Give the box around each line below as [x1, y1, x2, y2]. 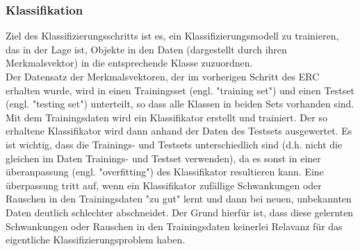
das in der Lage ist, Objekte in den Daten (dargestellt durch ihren [6, 42, 287, 56]
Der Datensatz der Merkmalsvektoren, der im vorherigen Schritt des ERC [6, 69, 320, 83]
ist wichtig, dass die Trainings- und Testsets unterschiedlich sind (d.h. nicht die [6, 137, 343, 151]
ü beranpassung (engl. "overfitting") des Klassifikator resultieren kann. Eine [6, 164, 324, 179]
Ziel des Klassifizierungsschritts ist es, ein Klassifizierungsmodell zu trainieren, [6, 28, 339, 43]
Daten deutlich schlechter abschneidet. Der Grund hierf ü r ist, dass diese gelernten [6, 205, 354, 219]
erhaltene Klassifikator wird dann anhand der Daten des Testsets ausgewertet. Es [6, 123, 352, 138]
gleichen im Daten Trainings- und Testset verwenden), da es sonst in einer [6, 150, 321, 165]
